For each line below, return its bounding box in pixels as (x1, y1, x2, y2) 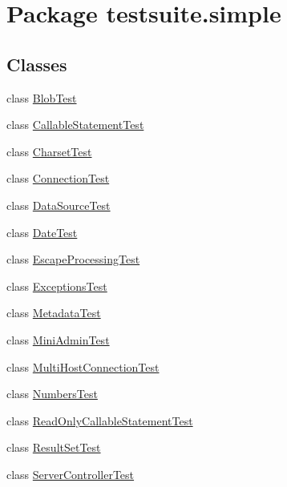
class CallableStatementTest (6, 116, 144, 133)
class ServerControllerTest (6, 465, 135, 482)
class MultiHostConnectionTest (6, 358, 160, 375)
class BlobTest (6, 89, 77, 106)
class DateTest (6, 223, 78, 240)
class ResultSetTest (6, 439, 101, 456)
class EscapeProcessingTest (6, 251, 140, 268)
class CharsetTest (6, 143, 92, 159)
